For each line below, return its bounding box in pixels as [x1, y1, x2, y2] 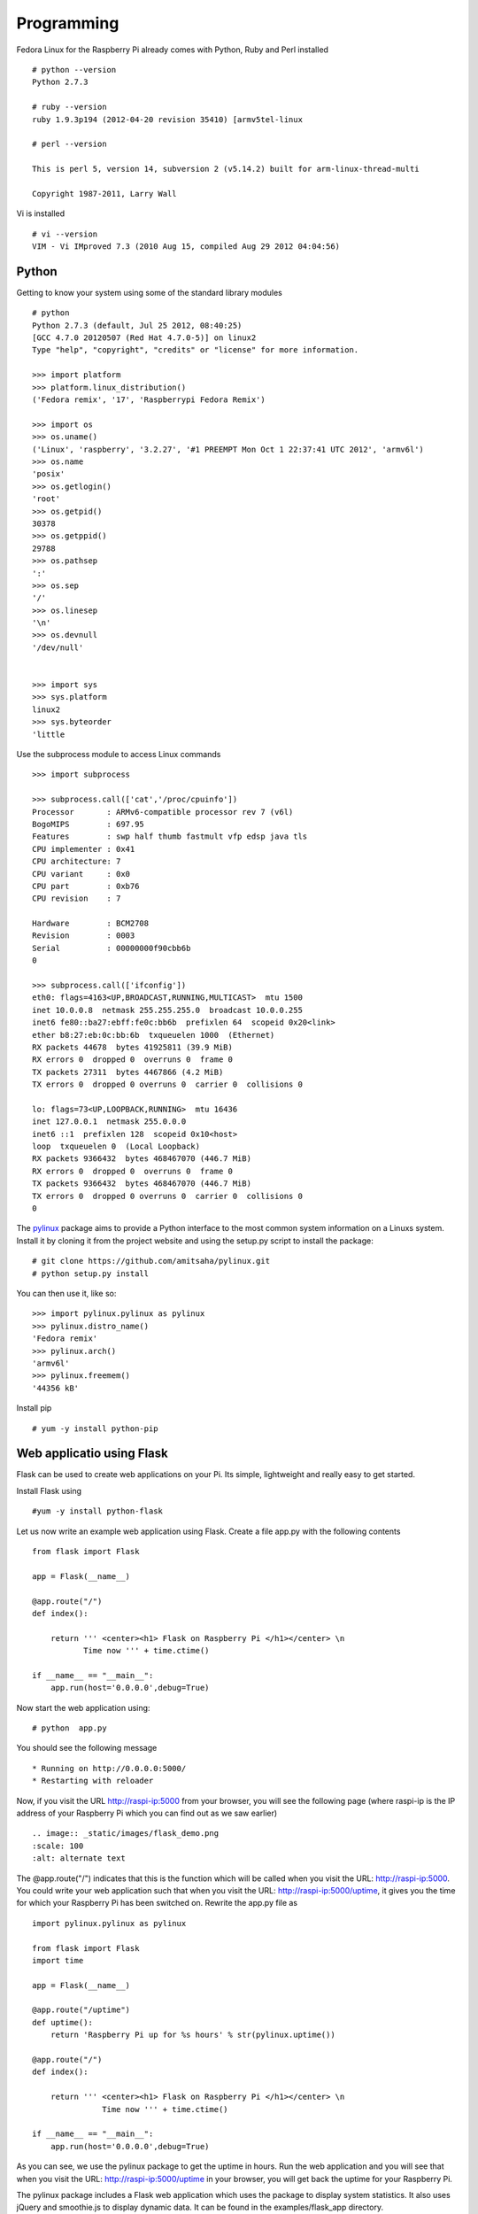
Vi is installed [16, 208, 66, 219]
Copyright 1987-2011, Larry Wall [32, 189, 177, 198]
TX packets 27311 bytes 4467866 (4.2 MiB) [32, 1067, 224, 1077]
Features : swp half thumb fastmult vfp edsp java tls [32, 832, 308, 841]
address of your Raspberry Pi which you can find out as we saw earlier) [16, 1808, 278, 1819]
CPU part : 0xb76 [32, 881, 140, 891]
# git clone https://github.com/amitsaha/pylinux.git [32, 1256, 270, 1266]
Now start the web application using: [16, 1702, 150, 1713]
